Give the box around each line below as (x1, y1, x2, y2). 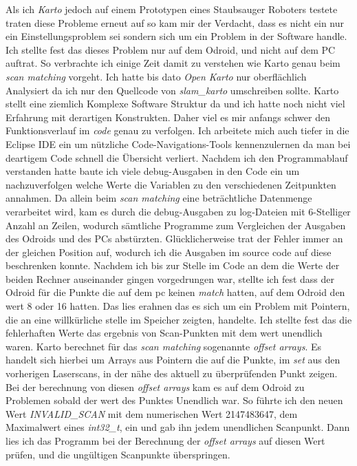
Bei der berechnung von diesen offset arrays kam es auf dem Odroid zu (6, 379, 305, 394)
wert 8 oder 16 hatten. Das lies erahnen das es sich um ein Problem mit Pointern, (6, 299, 350, 313)
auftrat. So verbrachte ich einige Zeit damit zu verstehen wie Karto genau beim (6, 56, 340, 70)
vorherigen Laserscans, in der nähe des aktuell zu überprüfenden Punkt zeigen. (6, 366, 338, 381)
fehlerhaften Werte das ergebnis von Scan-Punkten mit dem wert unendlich (6, 326, 323, 340)
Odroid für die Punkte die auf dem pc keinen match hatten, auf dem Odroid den (6, 285, 345, 299)
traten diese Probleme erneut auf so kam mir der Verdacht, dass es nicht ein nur (6, 15, 344, 30)
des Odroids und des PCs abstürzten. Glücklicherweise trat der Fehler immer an (6, 231, 343, 246)
